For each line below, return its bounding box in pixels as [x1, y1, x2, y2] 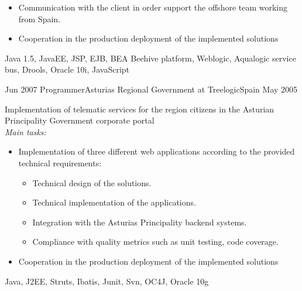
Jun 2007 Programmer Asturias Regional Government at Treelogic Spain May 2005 [5, 83, 298, 95]
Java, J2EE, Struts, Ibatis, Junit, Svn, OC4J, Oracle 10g [5, 275, 209, 287]
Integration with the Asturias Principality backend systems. [32, 215, 247, 228]
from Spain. [18, 12, 61, 25]
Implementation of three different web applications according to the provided [18, 145, 295, 158]
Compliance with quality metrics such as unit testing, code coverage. [32, 235, 279, 248]
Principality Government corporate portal [5, 114, 155, 126]
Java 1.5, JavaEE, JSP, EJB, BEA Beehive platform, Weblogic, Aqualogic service [5, 52, 296, 64]
